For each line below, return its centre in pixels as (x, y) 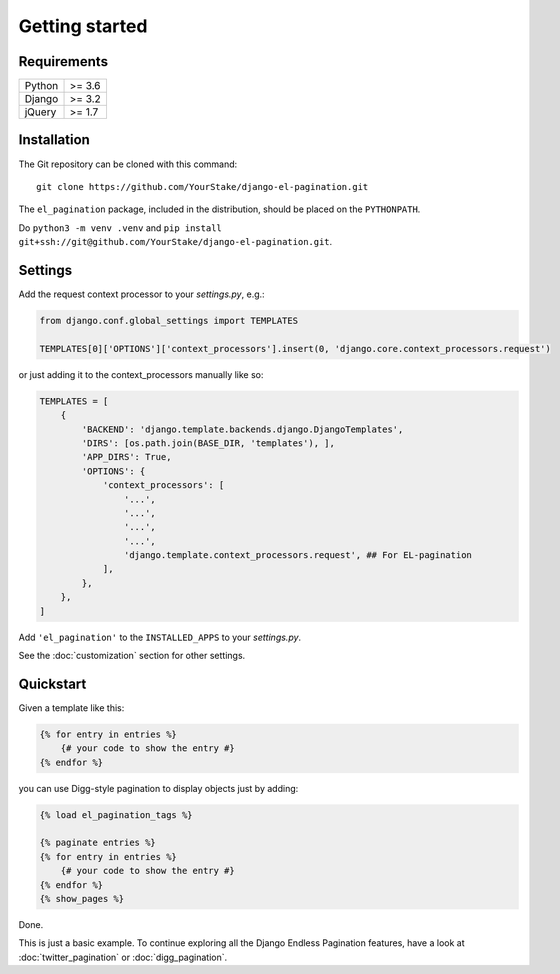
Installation (54, 140)
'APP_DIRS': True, (126, 457)
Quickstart (52, 683)
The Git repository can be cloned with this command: (128, 164)
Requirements (63, 61)
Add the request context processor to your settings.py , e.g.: (141, 294)
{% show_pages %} (82, 898)
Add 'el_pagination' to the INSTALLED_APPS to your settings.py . (160, 637)
